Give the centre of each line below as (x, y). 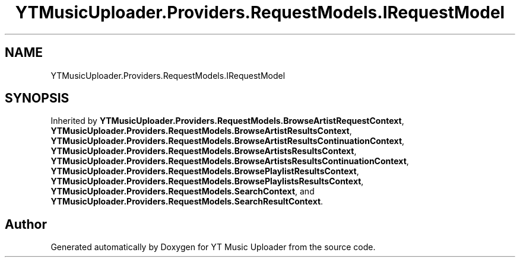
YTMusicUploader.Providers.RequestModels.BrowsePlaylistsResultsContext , (207, 181)
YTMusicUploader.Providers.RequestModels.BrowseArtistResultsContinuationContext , (228, 141)
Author (26, 224)
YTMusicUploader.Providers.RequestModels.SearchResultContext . (187, 202)
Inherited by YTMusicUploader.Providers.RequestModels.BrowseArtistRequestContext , (227, 121)
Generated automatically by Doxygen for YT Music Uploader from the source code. (213, 247)
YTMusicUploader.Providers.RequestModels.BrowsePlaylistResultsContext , (205, 171)
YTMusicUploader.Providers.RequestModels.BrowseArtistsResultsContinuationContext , (230, 161)
